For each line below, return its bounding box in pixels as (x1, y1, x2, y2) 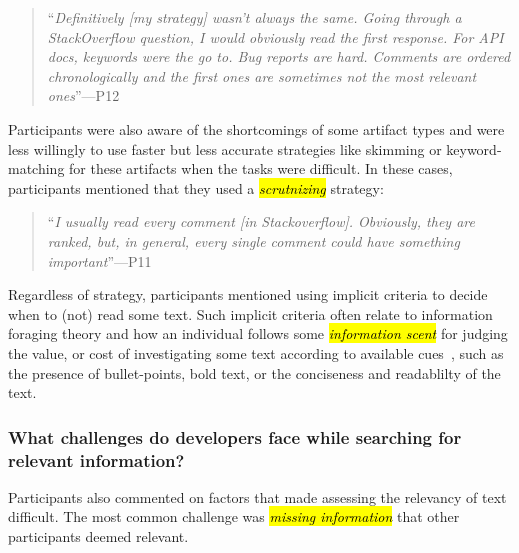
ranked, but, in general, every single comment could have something (47, 230, 460, 251)
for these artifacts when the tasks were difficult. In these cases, (69, 158, 453, 179)
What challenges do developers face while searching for (8, 424, 462, 449)
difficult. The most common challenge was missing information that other (8, 506, 460, 527)
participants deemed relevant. (8, 526, 189, 547)
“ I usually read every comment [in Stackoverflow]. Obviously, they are (47, 211, 475, 232)
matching (8, 158, 65, 179)
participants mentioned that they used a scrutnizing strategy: (8, 177, 384, 198)
